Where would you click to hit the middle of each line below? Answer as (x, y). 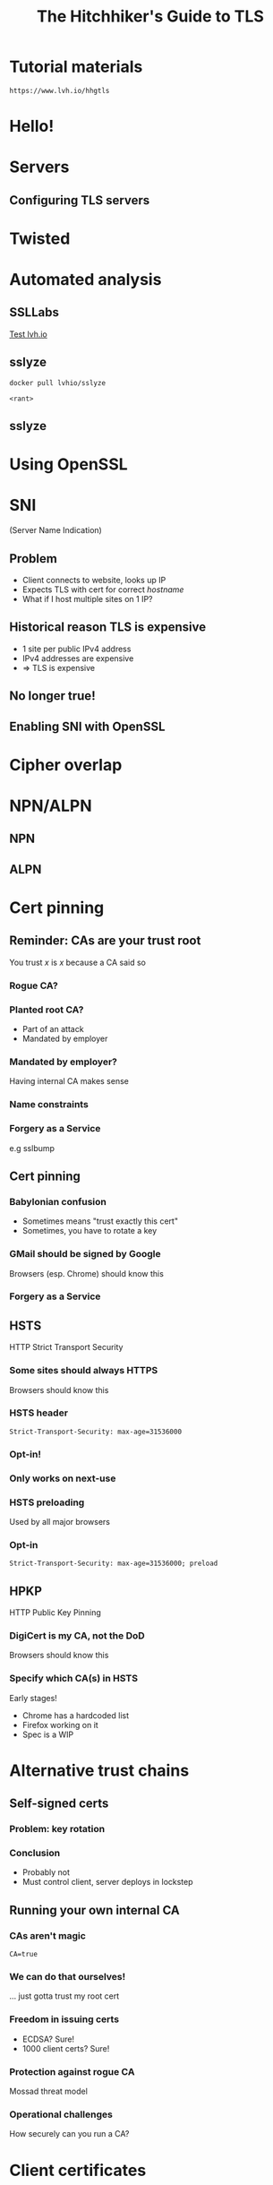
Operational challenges (61, 2114)
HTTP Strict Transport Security (66, 1347)
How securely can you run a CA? (69, 2134)
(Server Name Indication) (56, 530)
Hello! (32, 126)
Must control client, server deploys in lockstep (108, 1882)
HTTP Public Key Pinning (55, 1613)
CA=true (24, 1955)
